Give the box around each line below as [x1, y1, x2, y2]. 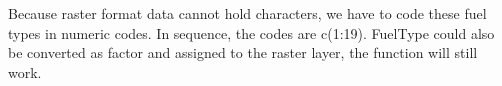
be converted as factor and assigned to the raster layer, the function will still [8, 42, 478, 63]
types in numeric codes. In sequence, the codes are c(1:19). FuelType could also [8, 22, 495, 43]
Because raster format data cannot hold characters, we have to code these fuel [8, 3, 487, 23]
